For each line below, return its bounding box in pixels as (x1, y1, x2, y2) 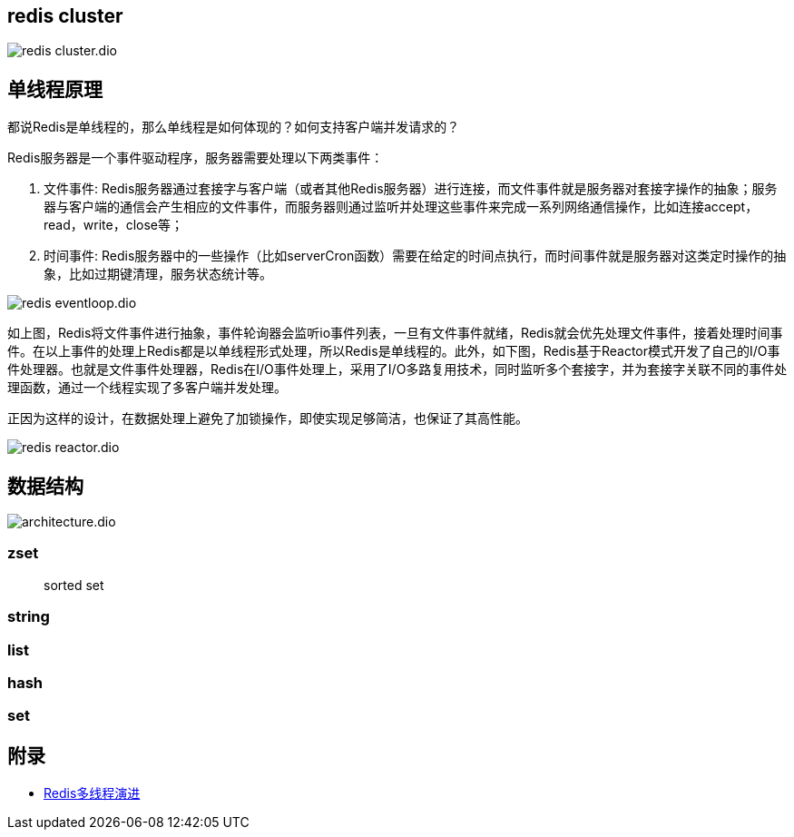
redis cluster (7, 5, 123, 27)
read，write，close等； (44, 217, 183, 233)
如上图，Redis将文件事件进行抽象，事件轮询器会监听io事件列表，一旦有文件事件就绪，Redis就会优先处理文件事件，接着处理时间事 (7, 325, 783, 341)
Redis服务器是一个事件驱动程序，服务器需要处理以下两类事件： (7, 150, 384, 166)
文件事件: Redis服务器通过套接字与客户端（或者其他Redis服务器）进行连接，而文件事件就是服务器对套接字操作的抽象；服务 (44, 181, 778, 197)
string (7, 607, 50, 626)
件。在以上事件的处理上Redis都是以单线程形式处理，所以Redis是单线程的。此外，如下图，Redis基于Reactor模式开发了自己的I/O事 (7, 343, 780, 359)
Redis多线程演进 (44, 785, 141, 802)
